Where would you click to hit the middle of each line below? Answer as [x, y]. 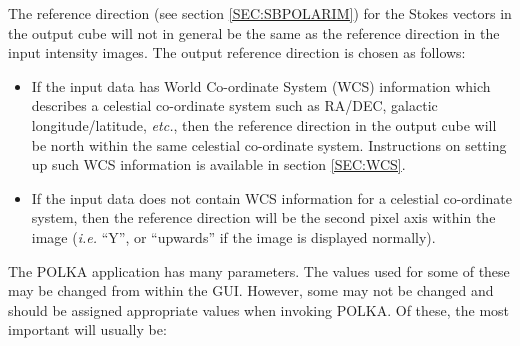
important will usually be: [87, 329]
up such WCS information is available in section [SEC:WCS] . [218, 164]
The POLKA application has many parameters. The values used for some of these [259, 270]
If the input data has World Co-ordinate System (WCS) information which [261, 85]
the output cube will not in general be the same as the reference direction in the [254, 32]
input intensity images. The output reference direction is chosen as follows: [237, 52]
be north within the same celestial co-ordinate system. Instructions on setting [269, 144]
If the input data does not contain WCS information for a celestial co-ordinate [271, 197]
